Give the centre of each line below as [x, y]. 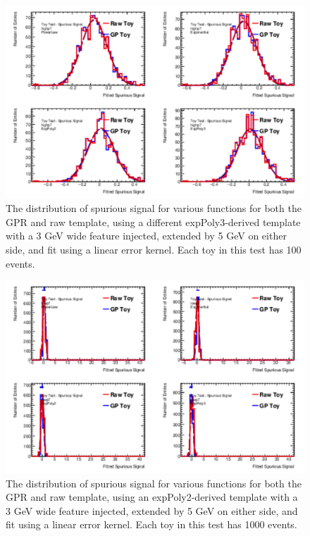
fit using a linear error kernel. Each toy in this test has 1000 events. [151, 524]
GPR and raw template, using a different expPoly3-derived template [153, 222]
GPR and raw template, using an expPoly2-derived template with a [152, 497]
